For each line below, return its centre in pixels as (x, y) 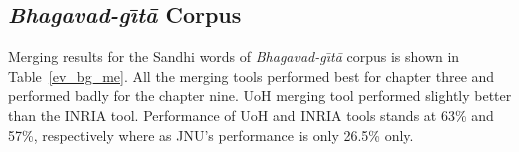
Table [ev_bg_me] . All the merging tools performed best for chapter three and (251, 75)
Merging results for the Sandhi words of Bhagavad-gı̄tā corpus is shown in (234, 56)
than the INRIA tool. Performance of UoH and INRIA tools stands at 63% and (251, 114)
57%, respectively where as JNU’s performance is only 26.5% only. (211, 134)
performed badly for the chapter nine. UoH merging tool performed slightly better (260, 95)
